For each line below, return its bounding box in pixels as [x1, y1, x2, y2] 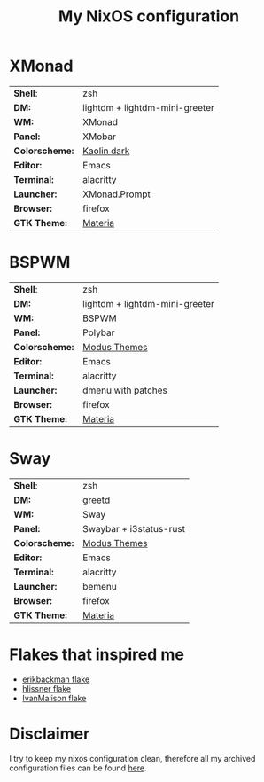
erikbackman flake [21, 674, 90, 684]
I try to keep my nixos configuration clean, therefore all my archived [9, 753, 256, 763]
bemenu [82, 580, 117, 592]
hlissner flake [21, 683, 72, 693]
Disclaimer [9, 723, 90, 744]
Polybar [82, 326, 115, 339]
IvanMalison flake [21, 692, 87, 703]
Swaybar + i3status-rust [82, 522, 186, 535]
